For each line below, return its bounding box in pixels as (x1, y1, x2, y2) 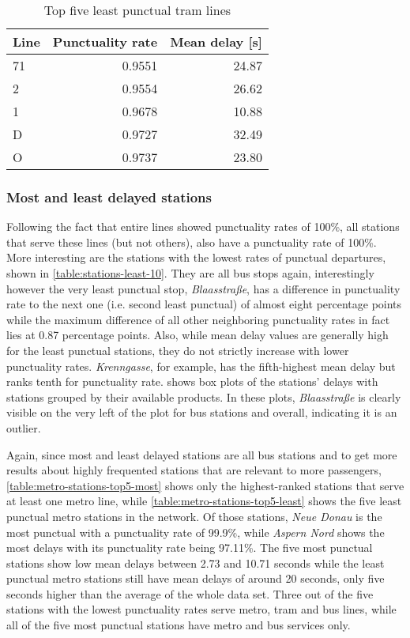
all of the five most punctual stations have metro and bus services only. (6, 617, 351, 633)
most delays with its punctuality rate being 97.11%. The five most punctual (6, 539, 373, 556)
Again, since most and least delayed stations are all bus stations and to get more (6, 446, 397, 462)
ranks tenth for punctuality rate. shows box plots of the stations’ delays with (6, 373, 378, 390)
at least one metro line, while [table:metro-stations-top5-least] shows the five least (6, 493, 402, 509)
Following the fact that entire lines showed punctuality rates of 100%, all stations (6, 218, 400, 235)
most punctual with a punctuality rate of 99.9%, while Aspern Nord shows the (6, 523, 385, 540)
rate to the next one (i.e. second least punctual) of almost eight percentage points (6, 296, 402, 312)
